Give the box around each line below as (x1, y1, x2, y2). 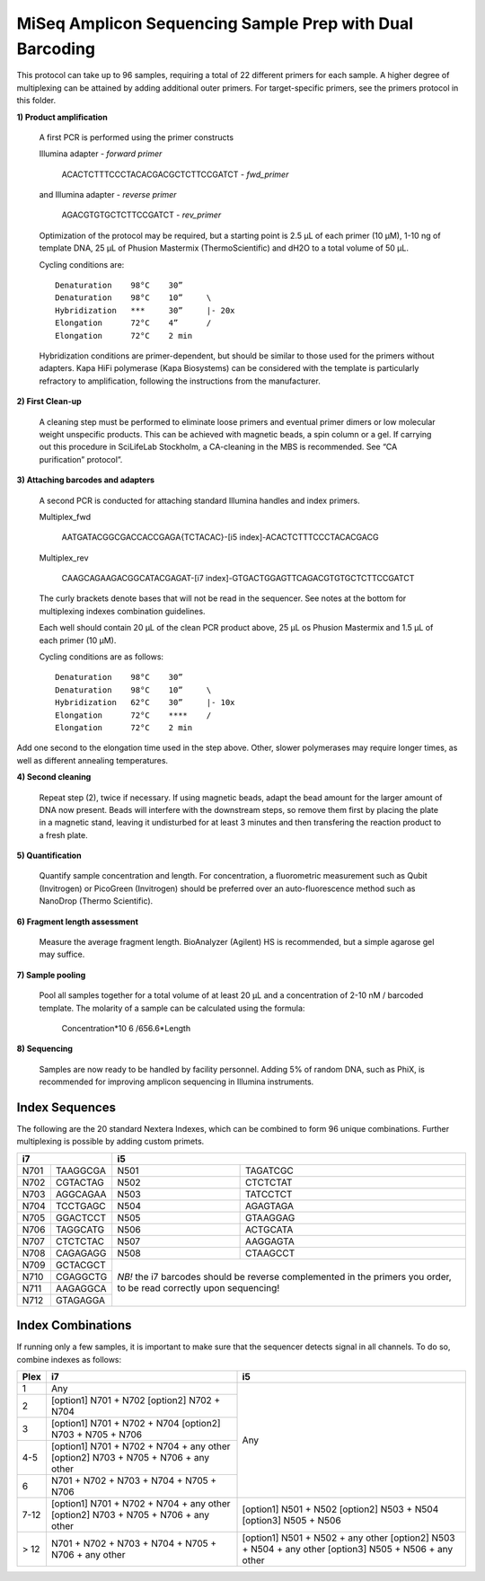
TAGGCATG (55, 1223, 105, 1235)
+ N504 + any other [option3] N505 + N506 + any (242, 1543, 454, 1556)
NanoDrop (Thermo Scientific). (39, 896, 154, 906)
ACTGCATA (244, 1223, 294, 1235)
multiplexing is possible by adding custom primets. (16, 1136, 205, 1147)
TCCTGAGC (55, 1199, 107, 1212)
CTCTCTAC (55, 1235, 105, 1248)
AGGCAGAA (55, 1188, 107, 1200)
